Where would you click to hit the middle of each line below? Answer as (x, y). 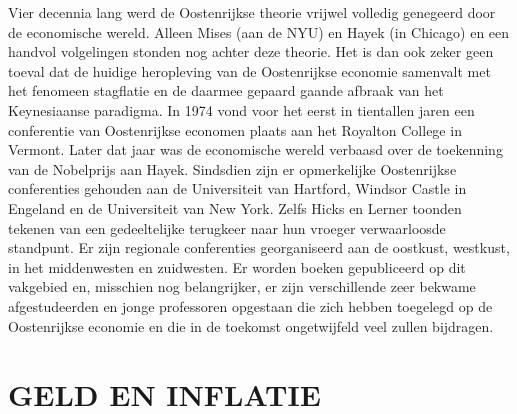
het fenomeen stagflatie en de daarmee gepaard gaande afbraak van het (226, 90)
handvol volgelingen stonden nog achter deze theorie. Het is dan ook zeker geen (251, 51)
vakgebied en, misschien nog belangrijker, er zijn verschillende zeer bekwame (242, 286)
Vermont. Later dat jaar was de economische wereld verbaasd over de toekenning (255, 149)
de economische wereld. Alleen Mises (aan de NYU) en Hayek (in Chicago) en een (259, 31)
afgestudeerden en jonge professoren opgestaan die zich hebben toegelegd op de (250, 305)
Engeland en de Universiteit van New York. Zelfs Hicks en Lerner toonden (235, 207)
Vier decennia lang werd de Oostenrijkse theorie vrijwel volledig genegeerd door (252, 12)
